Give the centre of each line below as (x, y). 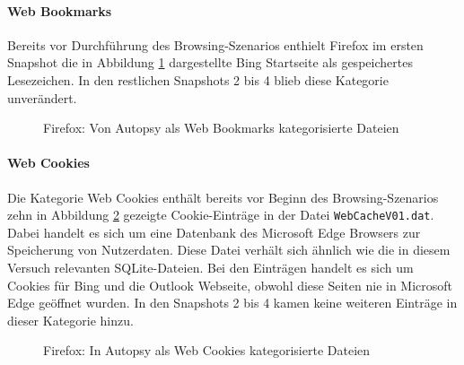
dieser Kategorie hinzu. (70, 320)
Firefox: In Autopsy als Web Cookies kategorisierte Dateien (207, 350)
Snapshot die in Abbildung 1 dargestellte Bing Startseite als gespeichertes (210, 62)
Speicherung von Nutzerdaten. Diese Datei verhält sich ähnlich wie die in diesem (229, 250)
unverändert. (42, 97)
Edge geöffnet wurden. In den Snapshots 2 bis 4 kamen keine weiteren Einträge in (232, 303)
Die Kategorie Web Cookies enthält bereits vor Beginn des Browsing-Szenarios (223, 197)
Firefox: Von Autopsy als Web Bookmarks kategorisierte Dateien (221, 128)
